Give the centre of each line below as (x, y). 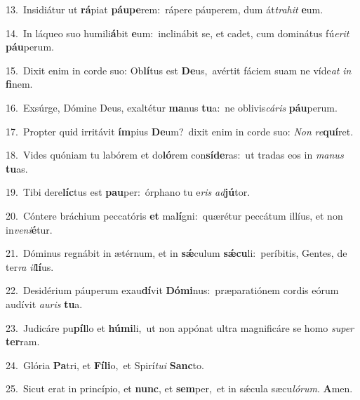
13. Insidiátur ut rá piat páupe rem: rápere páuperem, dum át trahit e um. (165, 9)
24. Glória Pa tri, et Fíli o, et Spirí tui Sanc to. (105, 365)
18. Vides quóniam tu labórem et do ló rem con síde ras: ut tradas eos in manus (175, 155)
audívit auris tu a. (44, 304)
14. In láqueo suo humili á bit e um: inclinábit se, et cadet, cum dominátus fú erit (178, 33)
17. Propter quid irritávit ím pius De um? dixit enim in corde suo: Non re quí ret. (180, 131)
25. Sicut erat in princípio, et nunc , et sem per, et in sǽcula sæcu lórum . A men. (179, 388)
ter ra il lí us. (30, 266)
